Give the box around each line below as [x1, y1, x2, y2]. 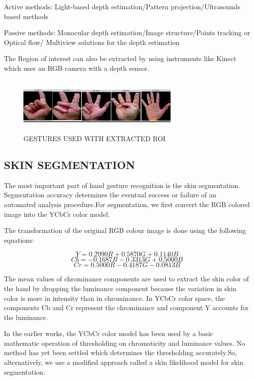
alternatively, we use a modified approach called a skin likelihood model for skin [4, 357, 243, 367]
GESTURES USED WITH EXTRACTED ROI [23, 133, 166, 143]
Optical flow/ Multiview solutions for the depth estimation [4, 37, 180, 47]
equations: [4, 234, 34, 245]
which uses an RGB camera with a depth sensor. [4, 63, 149, 73]
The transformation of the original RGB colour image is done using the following [4, 225, 246, 235]
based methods [4, 11, 48, 21]
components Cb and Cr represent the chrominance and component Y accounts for [4, 302, 249, 313]
